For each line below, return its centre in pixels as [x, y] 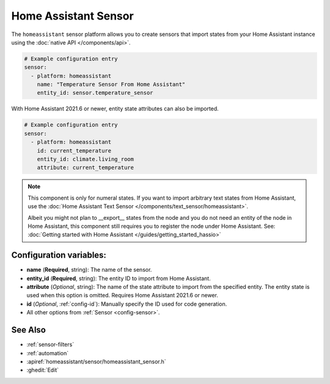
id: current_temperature [74, 150]
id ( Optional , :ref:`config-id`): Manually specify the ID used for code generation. [127, 304]
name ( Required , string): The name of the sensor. [89, 270]
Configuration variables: [59, 255]
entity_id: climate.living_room [86, 159]
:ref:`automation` [48, 353]
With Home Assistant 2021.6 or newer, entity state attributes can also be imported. [115, 109]
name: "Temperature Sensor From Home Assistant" [111, 85]
